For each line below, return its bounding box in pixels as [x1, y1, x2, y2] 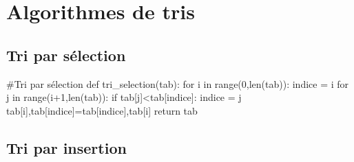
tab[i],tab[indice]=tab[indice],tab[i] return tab [6, 103, 198, 117]
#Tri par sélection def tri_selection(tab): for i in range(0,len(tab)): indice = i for [6, 76, 349, 91]
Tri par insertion [6, 137, 127, 158]
